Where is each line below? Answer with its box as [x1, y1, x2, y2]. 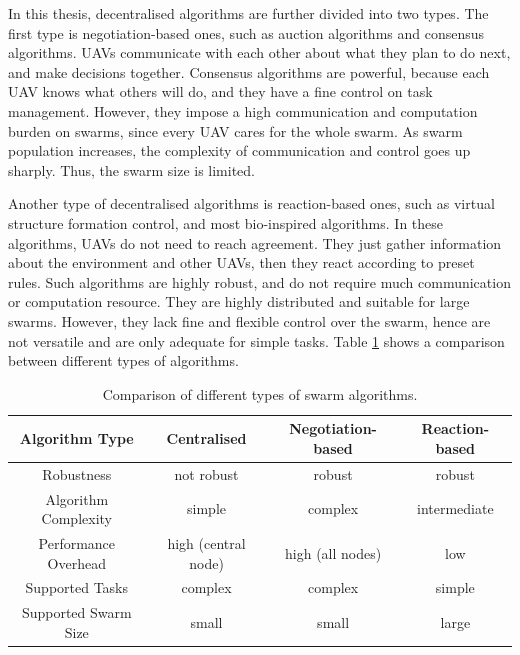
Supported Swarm [21, 602, 132, 623]
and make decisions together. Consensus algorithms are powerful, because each [8, 61, 490, 82]
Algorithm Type [19, 428, 134, 449]
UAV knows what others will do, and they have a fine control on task [8, 81, 433, 102]
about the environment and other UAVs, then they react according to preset [8, 252, 475, 273]
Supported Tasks [25, 577, 129, 598]
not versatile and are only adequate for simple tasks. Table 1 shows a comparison [8, 330, 505, 351]
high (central [167, 533, 246, 553]
